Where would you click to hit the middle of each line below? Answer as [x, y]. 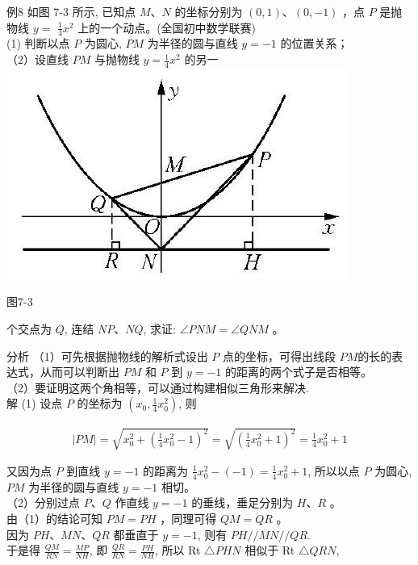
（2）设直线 [38, 59]
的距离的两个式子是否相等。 [299, 372]
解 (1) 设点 [35, 403]
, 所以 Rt [178, 550]
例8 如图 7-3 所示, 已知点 [71, 11]
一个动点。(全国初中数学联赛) [178, 27]
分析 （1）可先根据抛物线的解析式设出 [107, 356]
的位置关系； [314, 43]
